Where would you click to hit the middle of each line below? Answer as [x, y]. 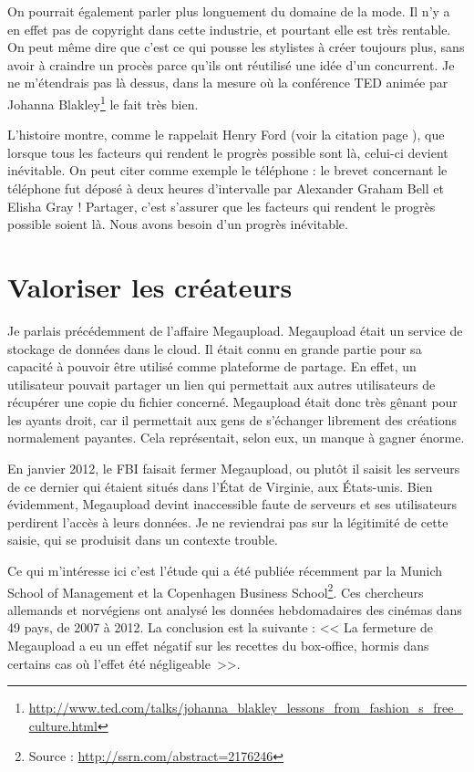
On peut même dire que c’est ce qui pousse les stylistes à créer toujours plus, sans [236, 47]
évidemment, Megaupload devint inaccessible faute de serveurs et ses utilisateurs [232, 504]
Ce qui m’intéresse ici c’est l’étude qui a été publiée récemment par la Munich [225, 571]
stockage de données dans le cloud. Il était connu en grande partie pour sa [215, 348]
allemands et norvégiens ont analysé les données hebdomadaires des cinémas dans [235, 609]
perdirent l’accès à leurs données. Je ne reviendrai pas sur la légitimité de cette [228, 522]
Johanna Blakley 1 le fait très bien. [103, 102]
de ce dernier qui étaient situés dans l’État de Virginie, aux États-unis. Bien [220, 486]
